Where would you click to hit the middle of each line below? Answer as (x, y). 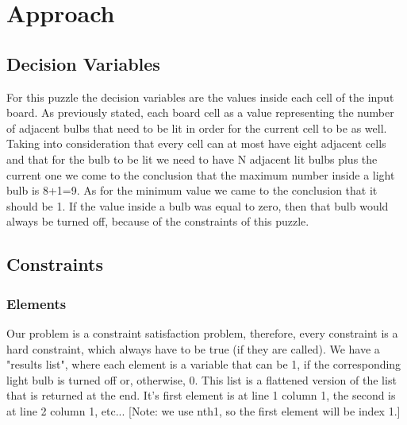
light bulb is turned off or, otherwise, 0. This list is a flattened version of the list (202, 379)
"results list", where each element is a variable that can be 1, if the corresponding (204, 364)
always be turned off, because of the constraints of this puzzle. (158, 221)
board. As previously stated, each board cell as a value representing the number (200, 112)
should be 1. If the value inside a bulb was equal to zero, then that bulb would (198, 205)
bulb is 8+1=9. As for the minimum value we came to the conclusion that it (192, 190)
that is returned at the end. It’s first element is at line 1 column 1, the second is (201, 395)
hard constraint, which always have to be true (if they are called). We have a (193, 348)
